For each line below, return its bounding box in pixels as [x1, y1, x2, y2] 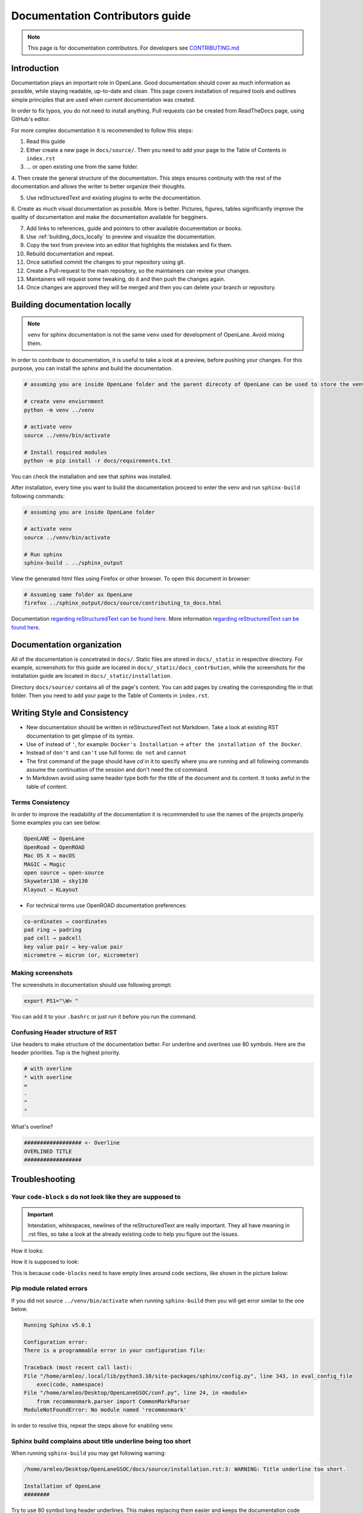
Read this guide [26, 138, 66, 145]
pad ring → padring [24, 927, 82, 933]
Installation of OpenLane [24, 1483, 101, 1489]
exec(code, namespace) [36, 1380, 104, 1388]
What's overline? [11, 1123, 53, 1131]
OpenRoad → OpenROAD [24, 844, 85, 850]
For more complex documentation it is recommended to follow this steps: [11, 126, 194, 134]
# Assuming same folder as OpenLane [24, 591, 133, 598]
